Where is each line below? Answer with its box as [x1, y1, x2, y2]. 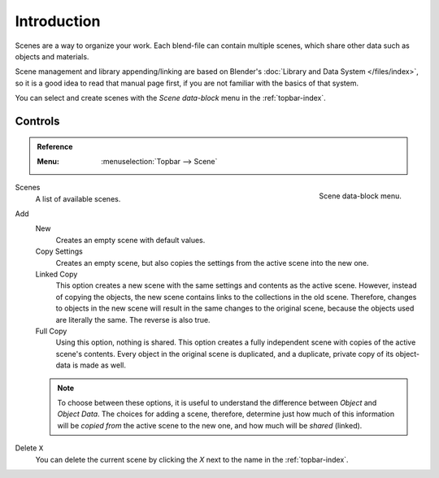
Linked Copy [35, 269, 78, 280]
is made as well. [72, 360, 126, 370]
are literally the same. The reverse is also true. [55, 315, 211, 324]
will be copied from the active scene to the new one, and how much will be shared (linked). [57, 420, 363, 430]
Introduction [15, 12, 101, 30]
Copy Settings [35, 246, 83, 256]
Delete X [15, 443, 44, 453]
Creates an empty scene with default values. [55, 235, 206, 245]
